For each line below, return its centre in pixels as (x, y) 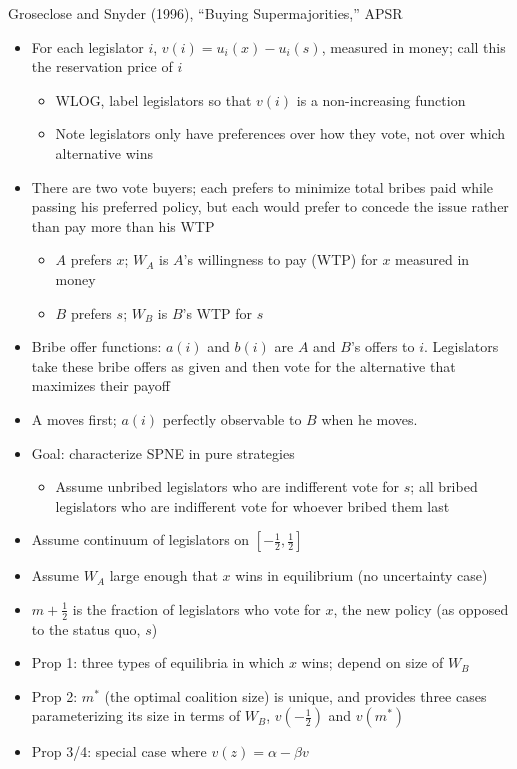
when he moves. (369, 418)
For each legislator (87, 46)
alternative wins (104, 152)
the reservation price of (102, 66)
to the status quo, (86, 628)
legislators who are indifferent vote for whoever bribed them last (252, 505)
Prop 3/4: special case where (119, 751)
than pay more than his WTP (123, 225)
